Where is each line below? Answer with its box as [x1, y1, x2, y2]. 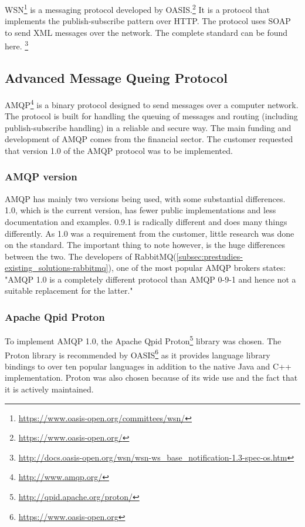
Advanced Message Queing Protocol [5, 69, 228, 87]
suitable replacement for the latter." [5, 284, 133, 297]
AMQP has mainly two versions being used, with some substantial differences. [5, 192, 286, 204]
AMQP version [5, 169, 77, 184]
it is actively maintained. [5, 382, 94, 395]
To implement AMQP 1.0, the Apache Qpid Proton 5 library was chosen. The [5, 333, 282, 347]
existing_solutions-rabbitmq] [5, 261, 109, 274]
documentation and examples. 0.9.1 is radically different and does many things [5, 215, 287, 227]
